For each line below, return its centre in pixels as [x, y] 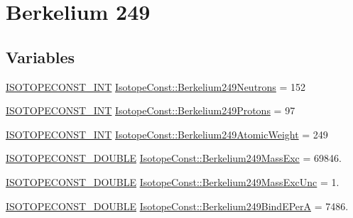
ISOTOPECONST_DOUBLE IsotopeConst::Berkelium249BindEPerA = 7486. [177, 206]
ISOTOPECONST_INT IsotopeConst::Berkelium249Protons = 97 [151, 110]
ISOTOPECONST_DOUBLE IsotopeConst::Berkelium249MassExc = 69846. [174, 158]
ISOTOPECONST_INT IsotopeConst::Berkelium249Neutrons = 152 [156, 86]
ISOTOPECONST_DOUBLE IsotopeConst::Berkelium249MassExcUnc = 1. [173, 181]
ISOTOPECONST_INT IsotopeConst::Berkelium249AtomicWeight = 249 [167, 134]
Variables [40, 56]
